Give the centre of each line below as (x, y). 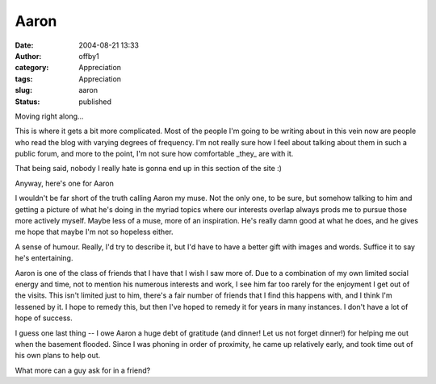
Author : (28, 56)
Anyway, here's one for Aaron (65, 183)
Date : (24, 45)
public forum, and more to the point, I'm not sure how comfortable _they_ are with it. (154, 154)
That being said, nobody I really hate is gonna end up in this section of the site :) (149, 169)
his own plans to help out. (58, 356)
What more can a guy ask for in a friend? (83, 370)
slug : (23, 90)
